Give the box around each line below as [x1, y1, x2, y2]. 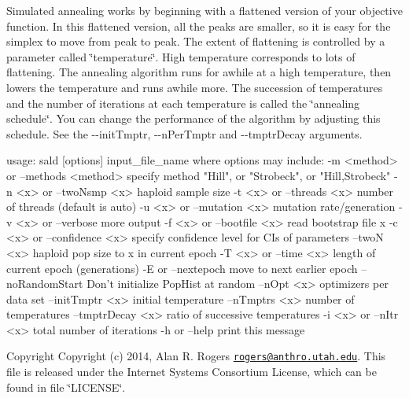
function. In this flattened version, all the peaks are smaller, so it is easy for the [6, 17, 391, 34]
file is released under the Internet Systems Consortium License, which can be [6, 363, 377, 380]
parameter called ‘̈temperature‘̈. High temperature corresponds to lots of [6, 48, 356, 64]
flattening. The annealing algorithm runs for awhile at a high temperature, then [6, 64, 392, 80]
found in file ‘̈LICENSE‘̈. [6, 378, 126, 395]
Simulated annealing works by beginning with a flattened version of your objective [6, 2, 403, 18]
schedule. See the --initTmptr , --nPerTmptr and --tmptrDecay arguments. [6, 125, 363, 142]
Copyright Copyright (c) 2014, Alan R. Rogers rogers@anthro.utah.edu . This [6, 348, 386, 364]
